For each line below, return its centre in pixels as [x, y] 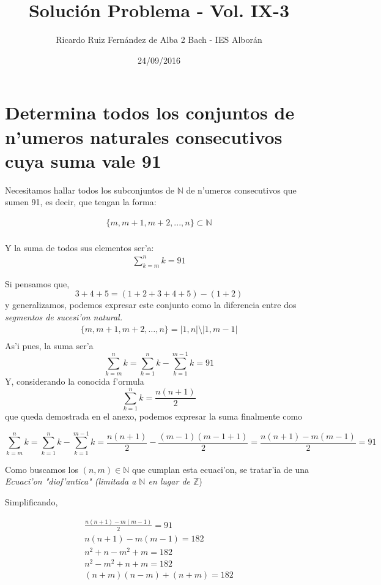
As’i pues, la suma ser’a [49, 345]
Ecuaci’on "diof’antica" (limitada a [71, 481]
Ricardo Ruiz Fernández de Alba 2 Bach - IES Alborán [159, 40]
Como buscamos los [42, 469]
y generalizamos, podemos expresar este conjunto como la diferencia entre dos [151, 305]
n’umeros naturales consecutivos [144, 136]
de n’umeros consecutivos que [241, 190]
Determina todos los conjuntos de [150, 112]
